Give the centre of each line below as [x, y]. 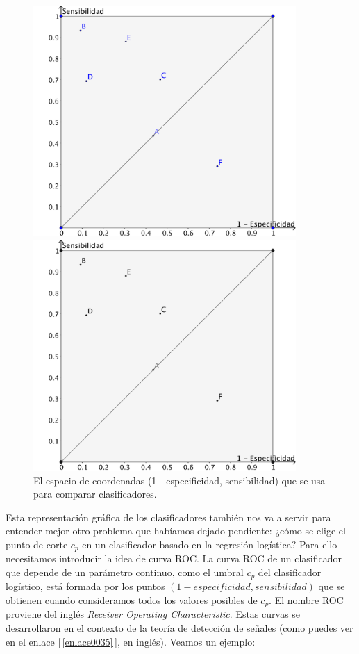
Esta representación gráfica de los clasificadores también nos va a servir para [168, 517]
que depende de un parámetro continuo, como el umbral [125, 572]
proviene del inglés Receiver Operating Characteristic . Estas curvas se [153, 614]
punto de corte [37, 544]
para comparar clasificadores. [95, 494]
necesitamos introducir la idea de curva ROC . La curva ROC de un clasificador [174, 558]
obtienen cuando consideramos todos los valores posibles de [132, 599]
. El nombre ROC [306, 599]
